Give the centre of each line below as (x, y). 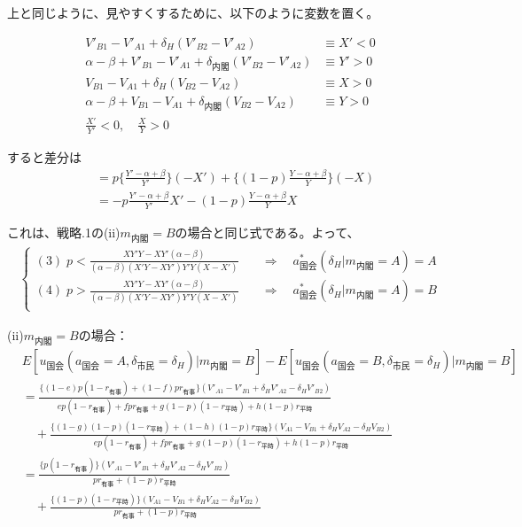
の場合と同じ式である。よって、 (267, 232)
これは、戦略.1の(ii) (64, 232)
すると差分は (44, 156)
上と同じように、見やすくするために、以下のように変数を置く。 (193, 12)
